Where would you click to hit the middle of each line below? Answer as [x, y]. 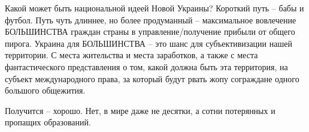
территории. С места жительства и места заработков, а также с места [131, 55]
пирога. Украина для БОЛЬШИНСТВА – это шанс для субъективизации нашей [149, 43]
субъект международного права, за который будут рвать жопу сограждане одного [152, 78]
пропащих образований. [48, 122]
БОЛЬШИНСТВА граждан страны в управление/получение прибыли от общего [150, 31]
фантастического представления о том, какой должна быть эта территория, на [146, 66]
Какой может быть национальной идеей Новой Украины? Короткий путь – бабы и [154, 8]
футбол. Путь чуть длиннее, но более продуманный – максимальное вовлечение [151, 19]
